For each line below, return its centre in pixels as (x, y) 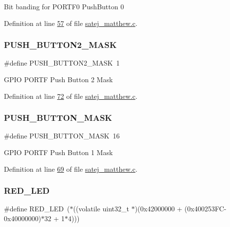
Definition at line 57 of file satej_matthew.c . (71, 23)
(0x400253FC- (206, 209)
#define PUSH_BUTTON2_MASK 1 (62, 63)
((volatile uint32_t (101, 209)
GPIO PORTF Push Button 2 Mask (58, 79)
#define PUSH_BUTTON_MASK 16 (62, 136)
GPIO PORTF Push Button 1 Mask (58, 152)
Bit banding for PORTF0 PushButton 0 (64, 6)
